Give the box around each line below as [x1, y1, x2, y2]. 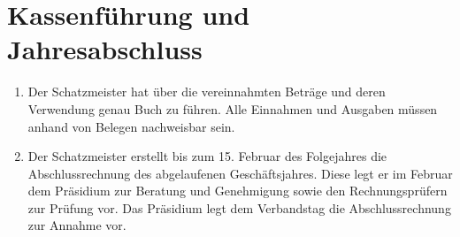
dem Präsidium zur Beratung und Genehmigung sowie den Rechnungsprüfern [27, 181, 448, 200]
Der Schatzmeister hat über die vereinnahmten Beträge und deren [27, 82, 386, 101]
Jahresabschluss [7, 31, 203, 67]
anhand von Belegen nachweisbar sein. [27, 117, 235, 135]
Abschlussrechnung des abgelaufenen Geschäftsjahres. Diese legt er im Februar [27, 164, 453, 182]
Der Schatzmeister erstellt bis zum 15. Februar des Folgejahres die [27, 147, 387, 165]
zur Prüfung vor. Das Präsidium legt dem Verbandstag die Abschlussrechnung [27, 198, 451, 217]
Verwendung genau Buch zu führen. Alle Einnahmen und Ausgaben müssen [27, 99, 438, 118]
